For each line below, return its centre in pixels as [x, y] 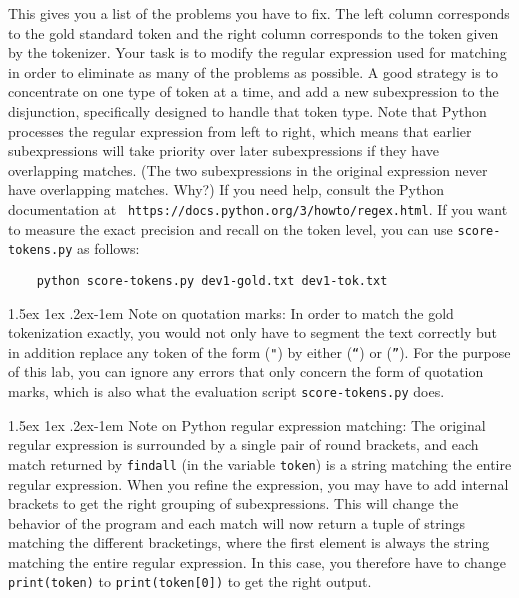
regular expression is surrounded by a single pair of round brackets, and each [243, 444]
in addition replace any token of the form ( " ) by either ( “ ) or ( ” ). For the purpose [259, 351]
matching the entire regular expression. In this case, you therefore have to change [257, 561]
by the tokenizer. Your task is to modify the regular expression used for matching [257, 52]
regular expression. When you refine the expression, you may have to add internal [258, 483]
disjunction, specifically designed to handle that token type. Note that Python [247, 110]
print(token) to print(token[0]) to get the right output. [190, 581]
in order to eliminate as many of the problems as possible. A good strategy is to [253, 71]
